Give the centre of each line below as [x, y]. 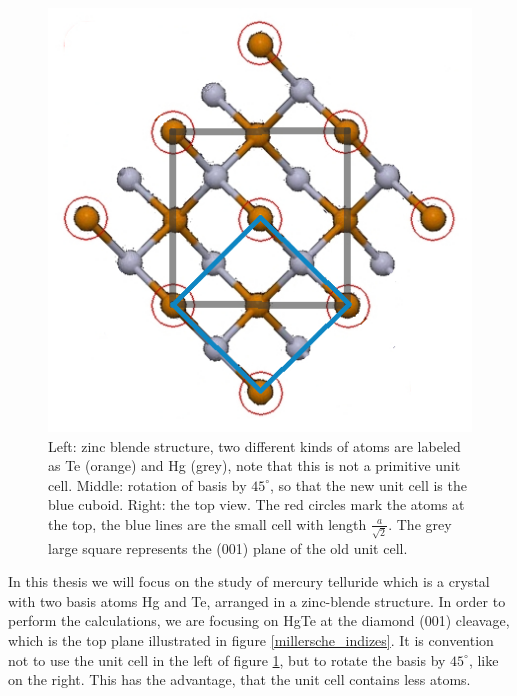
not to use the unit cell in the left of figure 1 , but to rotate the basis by [227, 659]
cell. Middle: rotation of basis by [147, 484]
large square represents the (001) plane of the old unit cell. [228, 547]
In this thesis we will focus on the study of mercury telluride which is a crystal [249, 581]
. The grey [420, 523]
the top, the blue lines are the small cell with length [207, 523]
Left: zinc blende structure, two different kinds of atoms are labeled [254, 445]
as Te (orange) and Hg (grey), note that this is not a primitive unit [254, 465]
